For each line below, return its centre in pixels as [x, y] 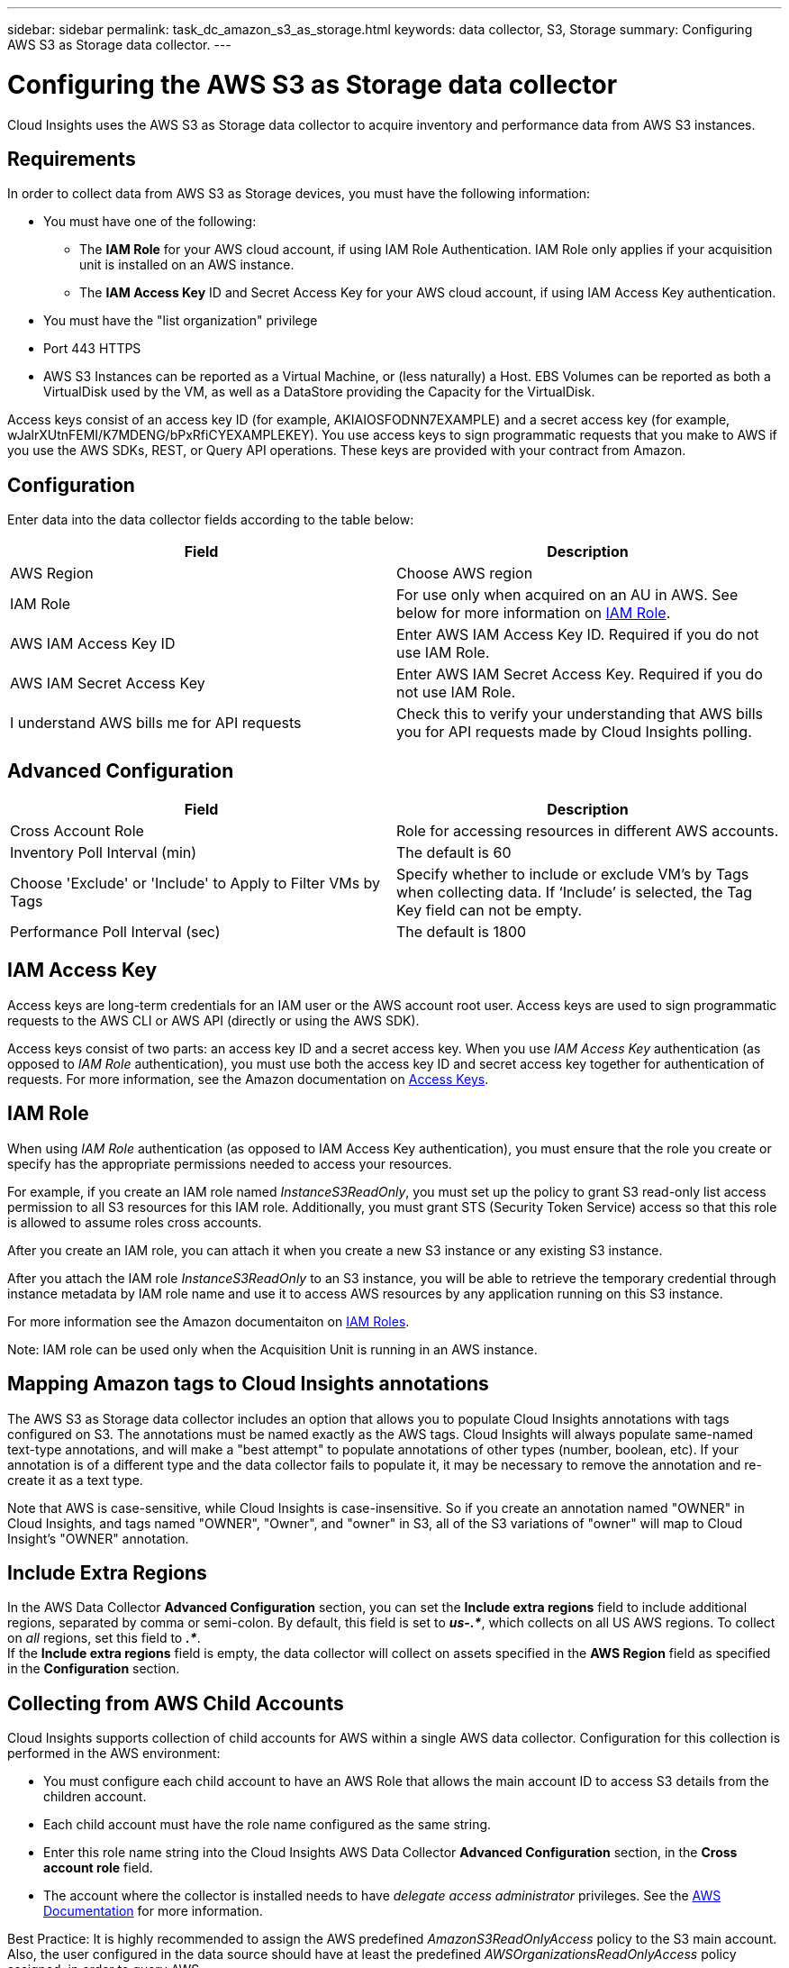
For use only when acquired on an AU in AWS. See [567, 595]
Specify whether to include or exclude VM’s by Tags [573, 875]
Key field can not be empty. [490, 911]
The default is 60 [454, 853]
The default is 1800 [462, 932]
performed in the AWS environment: [114, 1754]
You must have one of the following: [150, 222]
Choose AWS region [465, 574]
